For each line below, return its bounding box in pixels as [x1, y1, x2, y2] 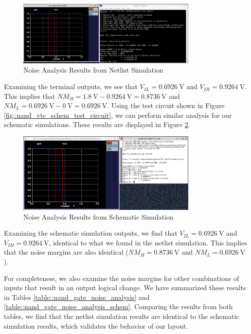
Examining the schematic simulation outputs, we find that [4, 228, 178, 238]
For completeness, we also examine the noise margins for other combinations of [4, 273, 239, 283]
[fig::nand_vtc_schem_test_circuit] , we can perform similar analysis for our [4, 110, 232, 120]
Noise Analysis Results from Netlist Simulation [23, 65, 163, 75]
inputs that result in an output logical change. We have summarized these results [4, 282, 246, 293]
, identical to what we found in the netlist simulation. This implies [49, 237, 247, 247]
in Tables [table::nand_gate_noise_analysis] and [4, 292, 150, 302]
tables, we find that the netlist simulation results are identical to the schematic [4, 311, 239, 321]
